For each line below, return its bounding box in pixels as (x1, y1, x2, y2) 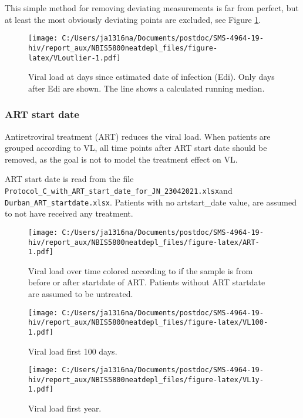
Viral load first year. (28, 402, 102, 414)
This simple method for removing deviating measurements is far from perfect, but (5, 2, 299, 14)
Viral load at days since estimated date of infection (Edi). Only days (28, 70, 275, 83)
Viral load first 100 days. (28, 345, 117, 357)
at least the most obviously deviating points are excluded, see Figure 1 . (5, 13, 261, 25)
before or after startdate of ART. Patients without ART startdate (28, 276, 265, 288)
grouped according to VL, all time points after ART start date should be (5, 141, 267, 154)
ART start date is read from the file (5, 173, 134, 185)
